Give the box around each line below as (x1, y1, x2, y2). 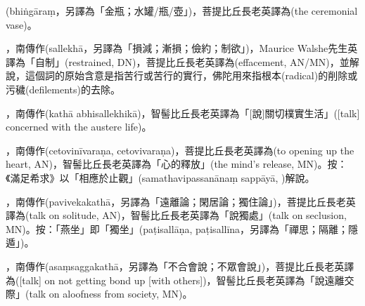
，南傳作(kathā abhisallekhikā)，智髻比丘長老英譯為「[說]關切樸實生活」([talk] (6, 105, 360, 120)
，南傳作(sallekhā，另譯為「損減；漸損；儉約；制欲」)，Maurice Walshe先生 (6, 41, 348, 55)
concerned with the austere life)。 (6, 119, 152, 134)
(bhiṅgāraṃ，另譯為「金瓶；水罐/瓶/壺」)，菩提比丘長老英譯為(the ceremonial (6, 4, 358, 18)
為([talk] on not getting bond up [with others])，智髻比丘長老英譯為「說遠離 (6, 272, 345, 287)
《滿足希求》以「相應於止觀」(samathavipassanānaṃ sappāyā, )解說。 (6, 170, 315, 185)
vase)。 (6, 17, 37, 32)
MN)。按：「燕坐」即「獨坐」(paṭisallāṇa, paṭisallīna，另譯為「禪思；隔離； (6, 221, 349, 236)
